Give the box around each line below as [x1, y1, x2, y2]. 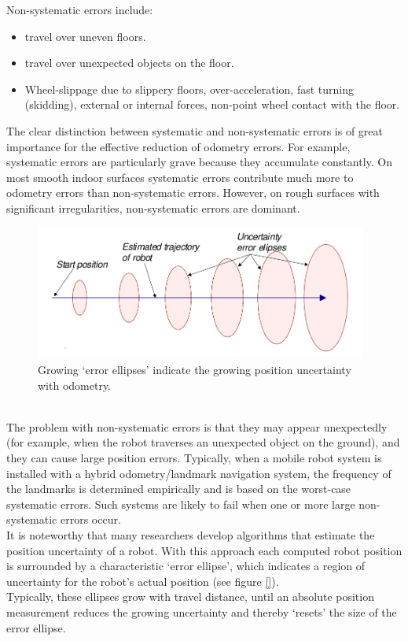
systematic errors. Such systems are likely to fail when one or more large [6, 495, 355, 512]
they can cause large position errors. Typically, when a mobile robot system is [6, 449, 382, 465]
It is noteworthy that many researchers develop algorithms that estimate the [6, 526, 375, 543]
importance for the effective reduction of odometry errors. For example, [6, 138, 351, 154]
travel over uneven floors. [24, 28, 146, 44]
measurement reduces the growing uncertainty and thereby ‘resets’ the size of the [6, 603, 397, 620]
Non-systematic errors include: [6, 2, 153, 17]
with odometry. [38, 376, 112, 393]
